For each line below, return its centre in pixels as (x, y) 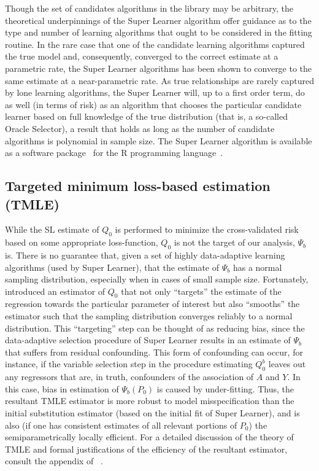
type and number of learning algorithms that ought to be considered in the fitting (159, 32)
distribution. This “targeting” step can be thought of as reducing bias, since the (155, 328)
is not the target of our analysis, (234, 242)
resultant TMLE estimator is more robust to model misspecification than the (150, 401)
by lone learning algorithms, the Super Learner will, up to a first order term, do (155, 92)
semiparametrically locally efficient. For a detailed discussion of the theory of (149, 437)
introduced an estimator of (55, 291)
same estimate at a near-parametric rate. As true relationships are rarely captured (159, 80)
